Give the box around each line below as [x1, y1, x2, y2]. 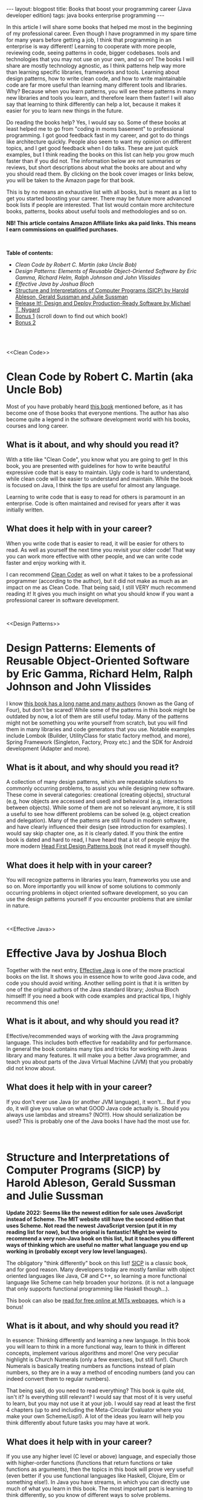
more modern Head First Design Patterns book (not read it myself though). [6, 843, 192, 850]
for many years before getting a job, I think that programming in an [6, 36, 172, 44]
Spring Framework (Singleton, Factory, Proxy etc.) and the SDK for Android [6, 738, 193, 746]
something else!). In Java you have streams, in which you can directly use [6, 1479, 190, 1486]
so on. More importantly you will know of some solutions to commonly [6, 883, 181, 890]
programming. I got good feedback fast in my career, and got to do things [6, 132, 189, 139]
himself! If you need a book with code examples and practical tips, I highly [6, 992, 191, 1000]
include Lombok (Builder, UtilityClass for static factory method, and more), [6, 732, 192, 739]
